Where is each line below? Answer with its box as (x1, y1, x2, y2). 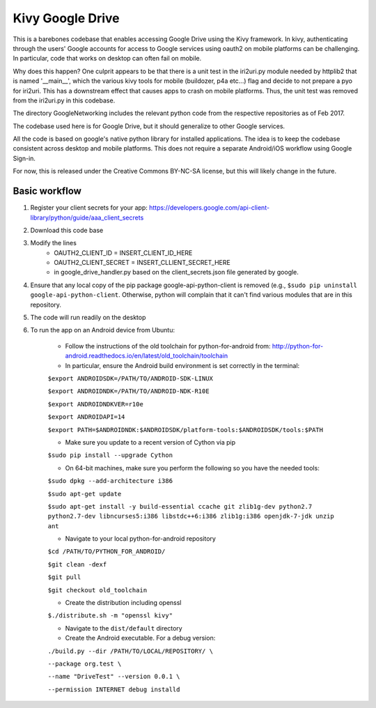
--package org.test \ (47, 659, 122, 668)
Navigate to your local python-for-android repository (65, 534, 216, 543)
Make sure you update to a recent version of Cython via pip (65, 438, 236, 446)
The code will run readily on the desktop (30, 314, 146, 322)
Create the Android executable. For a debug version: (65, 634, 216, 642)
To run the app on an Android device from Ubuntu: (30, 326, 175, 334)
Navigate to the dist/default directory (65, 624, 182, 632)
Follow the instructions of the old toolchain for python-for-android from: (65, 341, 271, 350)
